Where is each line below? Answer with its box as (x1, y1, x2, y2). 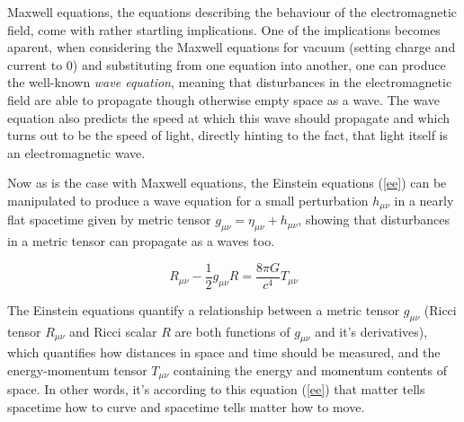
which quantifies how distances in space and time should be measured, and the (7, 343, 441, 362)
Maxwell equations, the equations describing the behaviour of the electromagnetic (7, 3, 458, 21)
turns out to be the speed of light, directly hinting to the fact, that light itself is (7, 126, 449, 145)
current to (7, 55, 63, 74)
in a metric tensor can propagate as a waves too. (7, 232, 275, 251)
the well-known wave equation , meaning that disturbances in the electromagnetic (7, 73, 452, 92)
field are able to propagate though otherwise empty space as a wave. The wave (7, 90, 440, 109)
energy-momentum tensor (7, 361, 147, 380)
